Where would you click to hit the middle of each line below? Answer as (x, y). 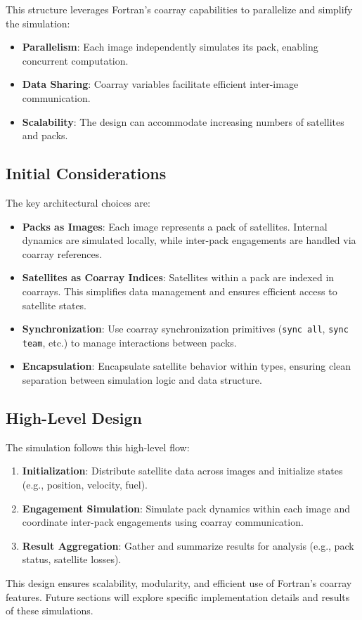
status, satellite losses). (72, 559)
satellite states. (54, 305)
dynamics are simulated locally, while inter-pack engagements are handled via (189, 240)
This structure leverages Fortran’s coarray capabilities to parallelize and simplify (179, 9)
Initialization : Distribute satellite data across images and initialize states (182, 471)
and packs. (45, 135)
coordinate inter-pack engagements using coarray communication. (163, 522)
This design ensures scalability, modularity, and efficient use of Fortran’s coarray (179, 582)
